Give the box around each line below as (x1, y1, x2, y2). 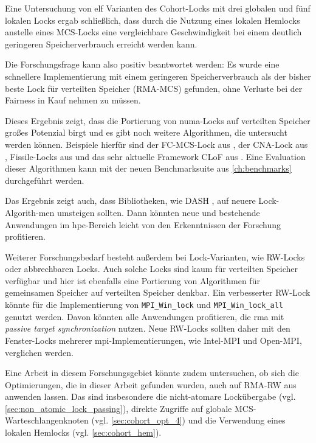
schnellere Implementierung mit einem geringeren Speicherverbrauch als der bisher (5, 69, 311, 82)
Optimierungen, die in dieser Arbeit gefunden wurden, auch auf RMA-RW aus (5, 378, 297, 391)
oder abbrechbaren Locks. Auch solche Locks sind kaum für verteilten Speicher (5, 262, 298, 275)
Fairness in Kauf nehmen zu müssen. (5, 94, 141, 106)
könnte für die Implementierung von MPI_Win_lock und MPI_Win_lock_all (5, 298, 284, 311)
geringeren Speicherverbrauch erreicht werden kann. (5, 37, 197, 50)
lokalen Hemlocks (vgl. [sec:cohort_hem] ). (5, 426, 162, 439)
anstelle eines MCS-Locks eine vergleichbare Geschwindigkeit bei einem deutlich (5, 26, 302, 38)
